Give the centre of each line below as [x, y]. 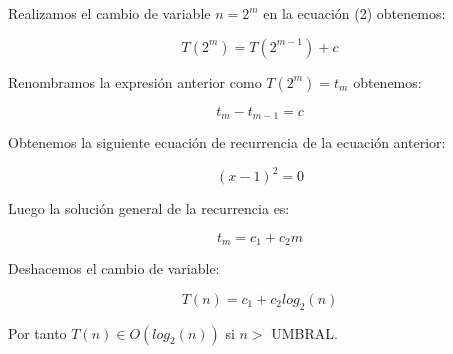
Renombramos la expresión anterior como [135, 81]
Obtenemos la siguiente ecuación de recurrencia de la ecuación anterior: [227, 142]
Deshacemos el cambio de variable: [114, 268]
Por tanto [37, 332]
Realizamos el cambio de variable [109, 13]
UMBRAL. [304, 332]
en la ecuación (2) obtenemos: [354, 13]
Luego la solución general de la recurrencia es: [149, 208]
